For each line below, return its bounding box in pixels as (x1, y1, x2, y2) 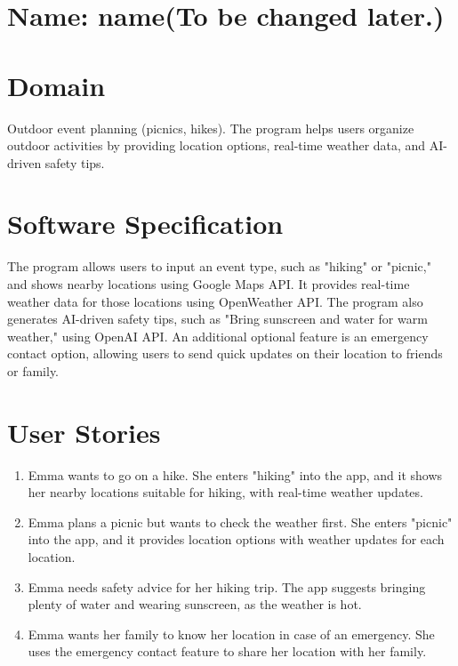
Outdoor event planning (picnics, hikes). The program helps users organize (7, 118, 414, 137)
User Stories (7, 413, 161, 450)
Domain (7, 67, 106, 103)
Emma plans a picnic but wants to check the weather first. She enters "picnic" (28, 512, 453, 531)
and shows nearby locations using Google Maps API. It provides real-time (7, 275, 410, 293)
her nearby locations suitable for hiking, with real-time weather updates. (28, 483, 423, 502)
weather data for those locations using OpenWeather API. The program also (7, 292, 423, 310)
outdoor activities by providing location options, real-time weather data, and (7, 136, 426, 155)
